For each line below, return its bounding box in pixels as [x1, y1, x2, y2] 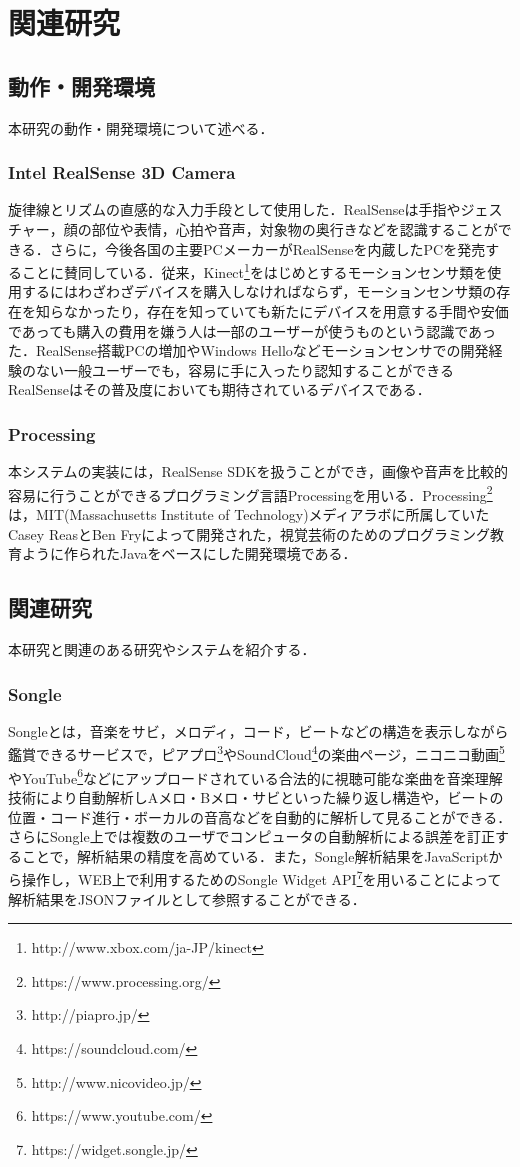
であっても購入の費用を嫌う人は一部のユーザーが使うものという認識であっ [8, 320, 497, 341]
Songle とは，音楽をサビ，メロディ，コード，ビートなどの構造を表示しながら [8, 720, 509, 741]
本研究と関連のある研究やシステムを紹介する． [8, 639, 316, 660]
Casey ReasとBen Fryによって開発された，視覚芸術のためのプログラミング [8, 523, 490, 544]
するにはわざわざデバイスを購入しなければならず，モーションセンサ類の [21, 281, 497, 302]
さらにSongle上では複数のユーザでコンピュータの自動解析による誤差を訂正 [8, 826, 495, 847]
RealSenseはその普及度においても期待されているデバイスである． [8, 379, 431, 400]
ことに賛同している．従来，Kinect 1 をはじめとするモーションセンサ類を [21, 259, 488, 282]
